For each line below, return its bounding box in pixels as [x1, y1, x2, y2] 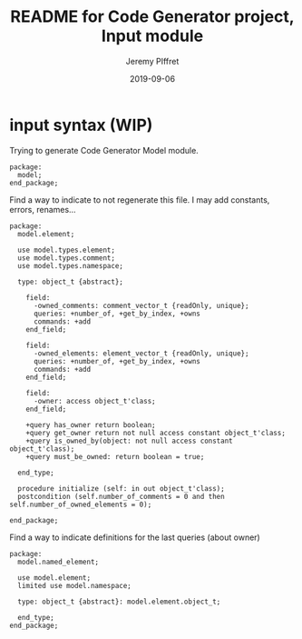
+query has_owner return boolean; [25, 420, 156, 429]
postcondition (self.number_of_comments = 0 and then [17, 492, 225, 501]
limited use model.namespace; [17, 581, 132, 590]
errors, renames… [9, 204, 76, 215]
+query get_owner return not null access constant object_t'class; [25, 428, 286, 437]
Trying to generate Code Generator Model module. [9, 145, 200, 155]
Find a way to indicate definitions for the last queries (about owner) [9, 532, 260, 543]
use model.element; [17, 573, 92, 583]
